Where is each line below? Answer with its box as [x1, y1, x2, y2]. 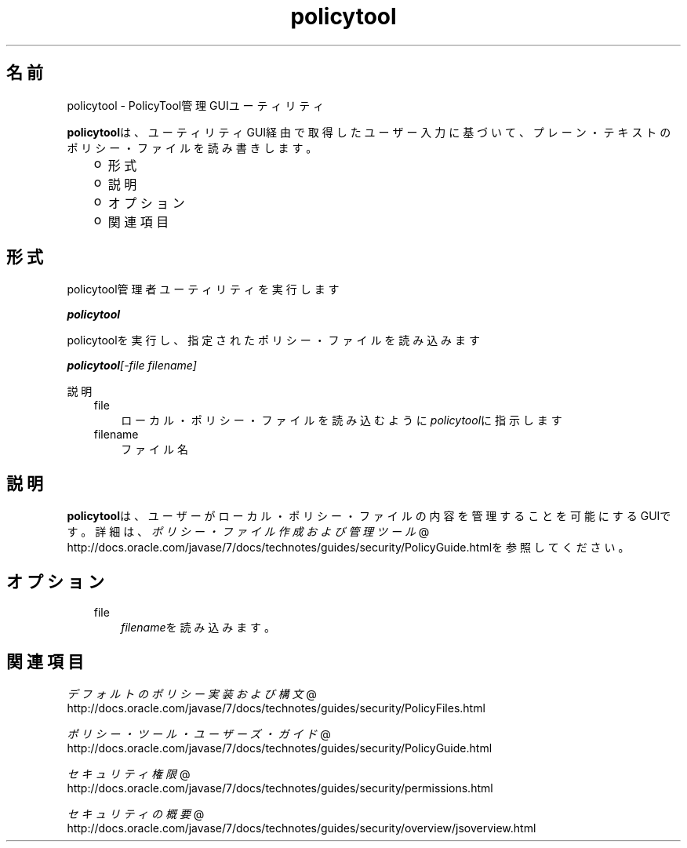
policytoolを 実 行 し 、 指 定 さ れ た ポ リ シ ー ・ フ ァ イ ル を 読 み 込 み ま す [67, 333, 480, 348]
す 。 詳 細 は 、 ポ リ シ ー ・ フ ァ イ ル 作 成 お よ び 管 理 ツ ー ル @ [67, 525, 430, 539]
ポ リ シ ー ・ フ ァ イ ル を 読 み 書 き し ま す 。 [67, 140, 318, 155]
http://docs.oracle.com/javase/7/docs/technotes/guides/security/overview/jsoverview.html [67, 821, 536, 835]
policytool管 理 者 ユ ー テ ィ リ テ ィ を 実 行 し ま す [67, 282, 340, 297]
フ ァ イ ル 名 [121, 442, 188, 457]
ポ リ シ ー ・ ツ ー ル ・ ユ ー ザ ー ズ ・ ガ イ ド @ [67, 726, 331, 741]
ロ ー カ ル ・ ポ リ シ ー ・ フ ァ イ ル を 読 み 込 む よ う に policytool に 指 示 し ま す [121, 413, 562, 428]
